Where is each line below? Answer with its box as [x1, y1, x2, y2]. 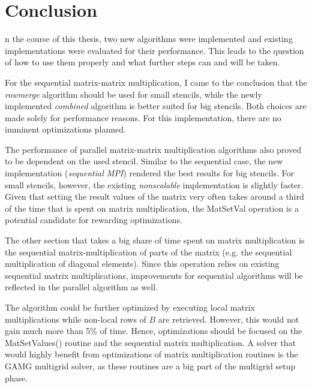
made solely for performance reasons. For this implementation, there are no [5, 111, 281, 124]
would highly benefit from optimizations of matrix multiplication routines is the [5, 348, 298, 360]
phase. [5, 371, 28, 384]
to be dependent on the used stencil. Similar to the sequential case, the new [5, 155, 283, 167]
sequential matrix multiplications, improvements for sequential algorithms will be [5, 269, 303, 281]
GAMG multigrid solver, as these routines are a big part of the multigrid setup [5, 359, 296, 372]
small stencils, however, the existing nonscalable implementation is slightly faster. [5, 178, 304, 191]
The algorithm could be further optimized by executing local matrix [5, 301, 255, 313]
